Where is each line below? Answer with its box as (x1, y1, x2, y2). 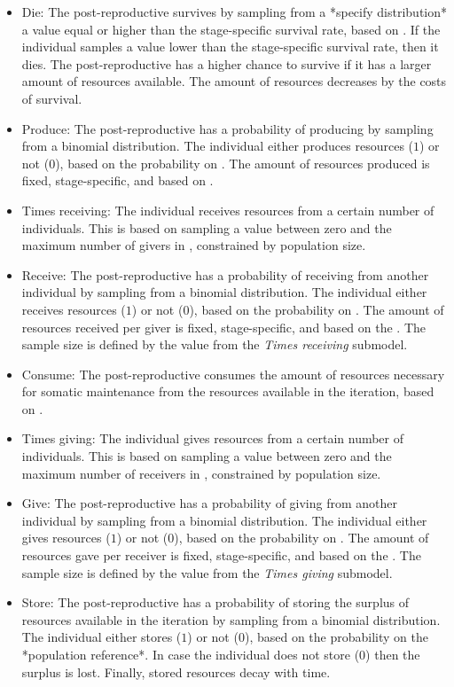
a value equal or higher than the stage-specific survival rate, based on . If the (21, 20, 441, 38)
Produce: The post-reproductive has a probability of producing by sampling (21, 119, 434, 137)
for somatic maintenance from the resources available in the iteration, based (21, 382, 434, 401)
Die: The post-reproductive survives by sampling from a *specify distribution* (21, 3, 448, 20)
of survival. (21, 89, 82, 107)
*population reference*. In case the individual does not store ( (21, 645, 360, 663)
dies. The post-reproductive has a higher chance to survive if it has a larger (21, 54, 432, 73)
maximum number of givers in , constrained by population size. (21, 236, 366, 254)
